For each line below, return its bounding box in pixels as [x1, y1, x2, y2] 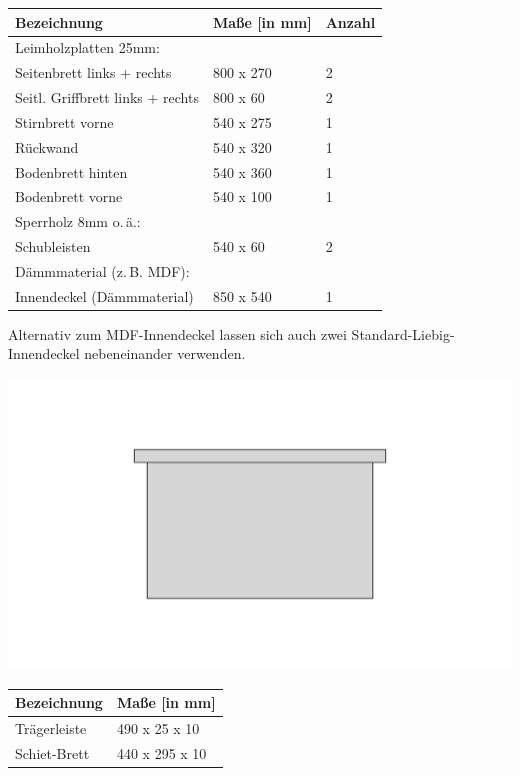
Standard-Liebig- [351, 323, 455, 344]
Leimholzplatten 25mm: [15, 37, 160, 58]
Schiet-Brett [15, 742, 90, 763]
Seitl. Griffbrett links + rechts [15, 87, 199, 108]
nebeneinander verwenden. [84, 343, 246, 364]
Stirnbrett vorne [15, 111, 114, 132]
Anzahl [325, 11, 376, 32]
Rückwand [15, 136, 79, 157]
